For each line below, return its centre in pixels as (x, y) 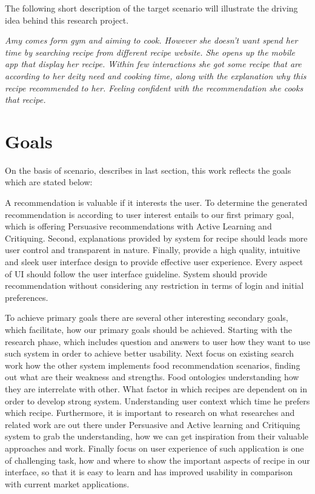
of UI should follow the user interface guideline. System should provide (136, 273)
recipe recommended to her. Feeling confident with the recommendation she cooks (154, 87)
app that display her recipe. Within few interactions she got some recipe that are (153, 64)
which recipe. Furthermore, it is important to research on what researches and (150, 413)
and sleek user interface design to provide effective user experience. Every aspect (154, 262)
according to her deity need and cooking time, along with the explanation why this (156, 75)
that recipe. (25, 100)
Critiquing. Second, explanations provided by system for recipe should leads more (156, 238)
